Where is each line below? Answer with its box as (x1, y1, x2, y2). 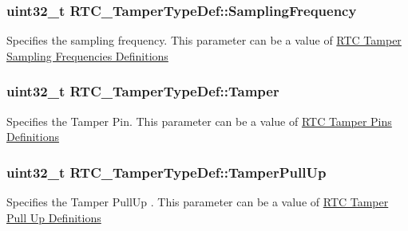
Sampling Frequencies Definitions (6, 47, 168, 64)
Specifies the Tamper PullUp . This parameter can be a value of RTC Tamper (6, 194, 389, 210)
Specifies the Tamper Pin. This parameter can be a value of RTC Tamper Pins (6, 112, 392, 129)
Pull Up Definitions (6, 209, 101, 225)
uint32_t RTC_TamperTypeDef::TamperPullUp (6, 162, 327, 182)
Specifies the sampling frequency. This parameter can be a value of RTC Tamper (6, 32, 402, 49)
